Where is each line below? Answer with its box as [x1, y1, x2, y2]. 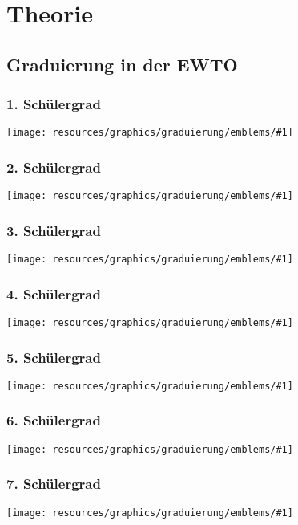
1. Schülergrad [6, 94, 101, 114]
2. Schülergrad [6, 157, 101, 177]
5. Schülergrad [6, 347, 101, 367]
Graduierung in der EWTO [6, 51, 238, 76]
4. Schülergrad [6, 283, 101, 303]
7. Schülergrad [6, 474, 101, 494]
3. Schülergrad [6, 220, 101, 240]
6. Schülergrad [6, 410, 101, 430]
